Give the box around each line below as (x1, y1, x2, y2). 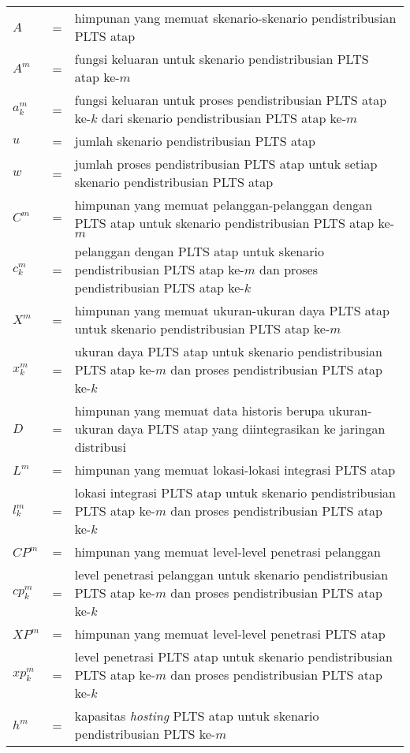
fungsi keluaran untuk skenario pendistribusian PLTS (74, 50, 369, 68)
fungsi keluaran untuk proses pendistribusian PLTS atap (74, 91, 387, 109)
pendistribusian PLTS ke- (74, 725, 216, 743)
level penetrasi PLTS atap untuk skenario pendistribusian (74, 647, 393, 665)
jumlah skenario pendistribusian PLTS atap (74, 132, 316, 150)
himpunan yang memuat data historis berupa (74, 401, 325, 419)
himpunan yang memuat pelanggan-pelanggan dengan (74, 196, 373, 214)
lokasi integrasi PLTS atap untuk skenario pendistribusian (74, 483, 397, 501)
